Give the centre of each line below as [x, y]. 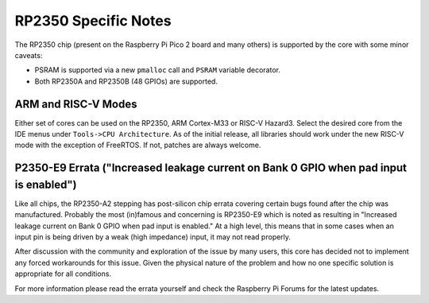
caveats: [29, 55]
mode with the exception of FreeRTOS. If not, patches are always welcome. [138, 145]
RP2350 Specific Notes [93, 21]
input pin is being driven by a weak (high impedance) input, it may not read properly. [153, 237]
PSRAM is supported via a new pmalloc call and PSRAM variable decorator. [158, 70]
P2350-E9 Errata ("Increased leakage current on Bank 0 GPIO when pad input [211, 168]
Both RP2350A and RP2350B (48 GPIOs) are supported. [126, 81]
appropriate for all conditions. [63, 274]
